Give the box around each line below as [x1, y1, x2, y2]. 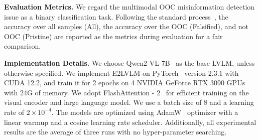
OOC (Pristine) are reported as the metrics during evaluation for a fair [4, 31, 223, 41]
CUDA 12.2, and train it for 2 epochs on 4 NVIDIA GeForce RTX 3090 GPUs [4, 77, 245, 88]
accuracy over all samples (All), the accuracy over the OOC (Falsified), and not [4, 21, 249, 32]
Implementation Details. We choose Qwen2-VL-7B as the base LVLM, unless [4, 57, 255, 68]
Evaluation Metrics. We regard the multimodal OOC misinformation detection [4, 2, 255, 12]
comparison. [4, 41, 41, 51]
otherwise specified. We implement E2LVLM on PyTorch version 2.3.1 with [4, 67, 239, 78]
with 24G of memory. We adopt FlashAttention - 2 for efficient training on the [4, 87, 249, 97]
